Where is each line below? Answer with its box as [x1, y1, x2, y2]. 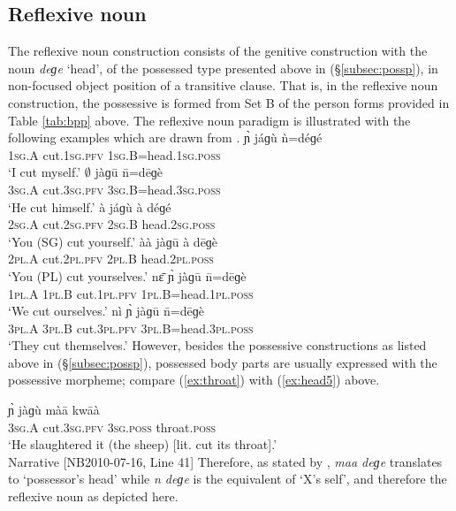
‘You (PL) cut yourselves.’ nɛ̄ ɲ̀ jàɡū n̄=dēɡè [8, 266, 247, 285]
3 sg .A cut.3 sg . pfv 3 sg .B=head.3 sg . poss [8, 179, 221, 198]
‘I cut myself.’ [8, 163, 81, 181]
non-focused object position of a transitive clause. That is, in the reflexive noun [8, 76, 438, 95]
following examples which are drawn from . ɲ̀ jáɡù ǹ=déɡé [8, 128, 323, 147]
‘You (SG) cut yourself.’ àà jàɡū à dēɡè [8, 232, 218, 250]
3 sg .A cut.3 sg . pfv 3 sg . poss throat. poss [8, 417, 217, 436]
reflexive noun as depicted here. [8, 487, 179, 506]
